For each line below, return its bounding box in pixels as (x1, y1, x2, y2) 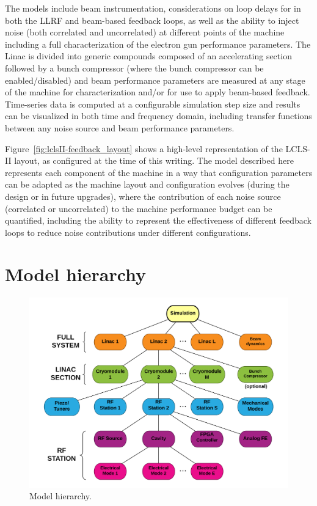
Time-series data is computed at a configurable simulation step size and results (5, 97, 301, 110)
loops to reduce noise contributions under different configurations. (5, 226, 251, 238)
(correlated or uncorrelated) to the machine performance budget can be (5, 202, 272, 215)
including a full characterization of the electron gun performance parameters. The (5, 37, 311, 50)
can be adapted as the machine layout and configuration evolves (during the (5, 178, 290, 191)
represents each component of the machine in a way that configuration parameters (5, 166, 313, 178)
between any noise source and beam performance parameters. (5, 121, 235, 134)
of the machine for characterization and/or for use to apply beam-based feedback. (5, 86, 310, 98)
